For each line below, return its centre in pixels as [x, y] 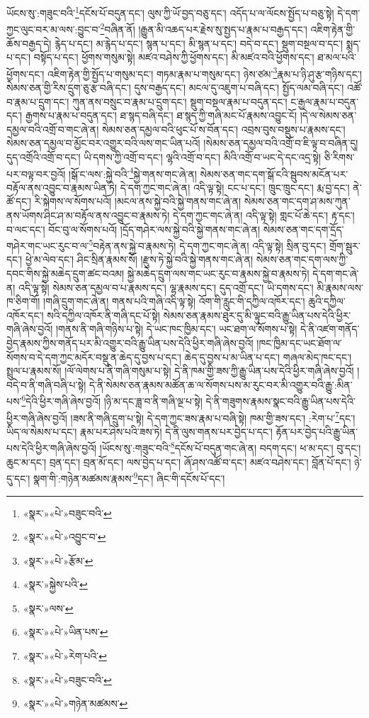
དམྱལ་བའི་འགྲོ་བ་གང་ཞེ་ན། [53, 129]
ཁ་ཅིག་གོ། [23, 301]
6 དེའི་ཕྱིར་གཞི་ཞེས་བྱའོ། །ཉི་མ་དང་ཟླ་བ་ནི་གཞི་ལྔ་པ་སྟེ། [112, 400]
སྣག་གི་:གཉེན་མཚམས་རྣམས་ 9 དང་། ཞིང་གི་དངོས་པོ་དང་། [129, 477]
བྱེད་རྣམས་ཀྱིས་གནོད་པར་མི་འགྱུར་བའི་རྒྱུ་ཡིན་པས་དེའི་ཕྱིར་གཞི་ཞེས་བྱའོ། [130, 342]
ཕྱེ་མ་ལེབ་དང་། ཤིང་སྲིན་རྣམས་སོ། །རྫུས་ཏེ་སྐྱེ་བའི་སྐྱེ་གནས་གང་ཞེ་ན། [139, 259]
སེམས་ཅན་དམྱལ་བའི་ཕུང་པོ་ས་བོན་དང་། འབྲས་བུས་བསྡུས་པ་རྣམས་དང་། [223, 129]
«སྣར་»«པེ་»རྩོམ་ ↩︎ [58, 560]
